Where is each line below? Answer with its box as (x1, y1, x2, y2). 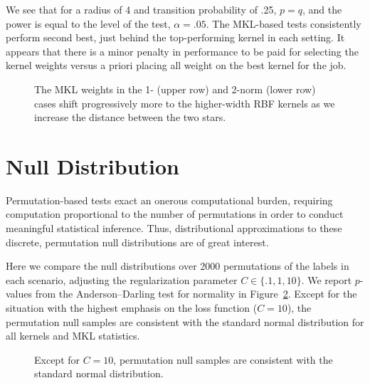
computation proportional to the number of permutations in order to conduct (6, 206, 344, 221)
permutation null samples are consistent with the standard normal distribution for (6, 314, 364, 329)
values (6, 286, 33, 301)
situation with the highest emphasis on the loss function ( (6, 300, 258, 315)
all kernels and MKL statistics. (6, 328, 140, 343)
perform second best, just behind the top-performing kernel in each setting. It (6, 30, 345, 45)
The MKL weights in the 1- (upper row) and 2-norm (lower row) (34, 81, 316, 96)
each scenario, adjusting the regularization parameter (6, 272, 238, 287)
